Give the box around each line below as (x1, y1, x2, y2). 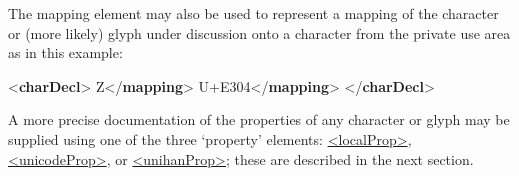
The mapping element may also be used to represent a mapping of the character (8, 3, 499, 23)
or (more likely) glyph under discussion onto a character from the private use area (8, 22, 511, 43)
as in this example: (8, 42, 123, 63)
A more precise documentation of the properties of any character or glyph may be (8, 109, 510, 130)
